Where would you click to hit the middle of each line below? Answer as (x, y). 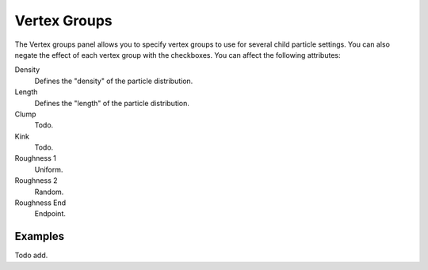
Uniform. (49, 169)
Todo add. (31, 255)
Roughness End (40, 203)
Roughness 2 (36, 181)
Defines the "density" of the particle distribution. (114, 81)
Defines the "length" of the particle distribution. (112, 103)
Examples (40, 236)
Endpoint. (50, 214)
